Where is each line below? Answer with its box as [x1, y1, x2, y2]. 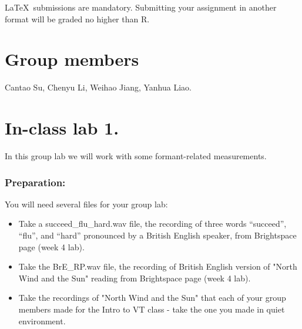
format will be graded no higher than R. [5, 12, 150, 25]
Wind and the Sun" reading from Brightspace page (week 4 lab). [18, 271, 251, 284]
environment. [18, 314, 66, 327]
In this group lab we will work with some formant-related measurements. [5, 150, 267, 162]
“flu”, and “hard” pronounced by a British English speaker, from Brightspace [18, 229, 297, 241]
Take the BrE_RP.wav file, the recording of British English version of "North [18, 260, 297, 273]
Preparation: [5, 174, 66, 189]
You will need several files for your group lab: [5, 197, 168, 210]
